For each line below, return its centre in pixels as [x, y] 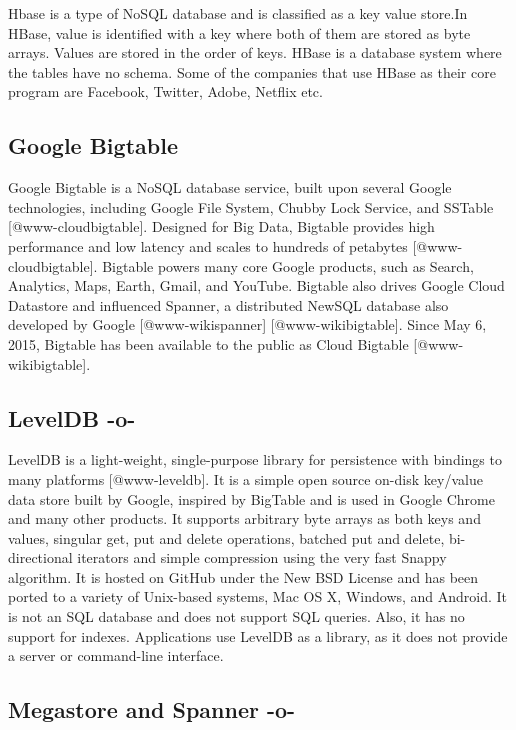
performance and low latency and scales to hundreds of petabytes [208, 245]
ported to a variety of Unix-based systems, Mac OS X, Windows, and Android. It [258, 596]
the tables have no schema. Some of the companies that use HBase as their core [252, 71]
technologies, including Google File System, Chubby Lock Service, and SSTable [251, 206]
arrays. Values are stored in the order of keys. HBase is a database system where [255, 52]
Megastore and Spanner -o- [152, 709]
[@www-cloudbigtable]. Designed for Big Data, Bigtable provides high [221, 226]
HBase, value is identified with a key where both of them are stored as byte [239, 32]
